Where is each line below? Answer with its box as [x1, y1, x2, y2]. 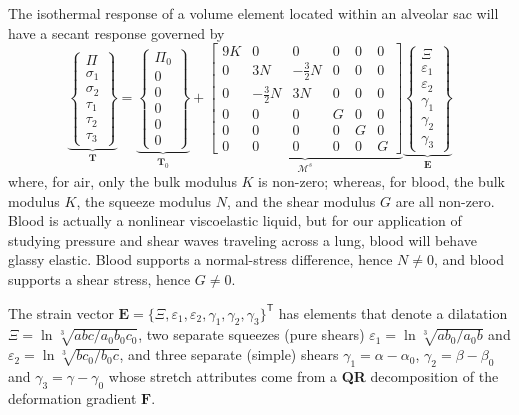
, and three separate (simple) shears [119, 344, 339, 365]
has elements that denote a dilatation [278, 302, 508, 323]
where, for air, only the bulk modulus [8, 171, 237, 192]
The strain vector [8, 302, 114, 323]
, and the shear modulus [226, 190, 376, 211]
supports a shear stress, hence [8, 269, 191, 290]
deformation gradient [8, 387, 137, 408]
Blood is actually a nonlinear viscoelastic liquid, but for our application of [8, 210, 462, 231]
